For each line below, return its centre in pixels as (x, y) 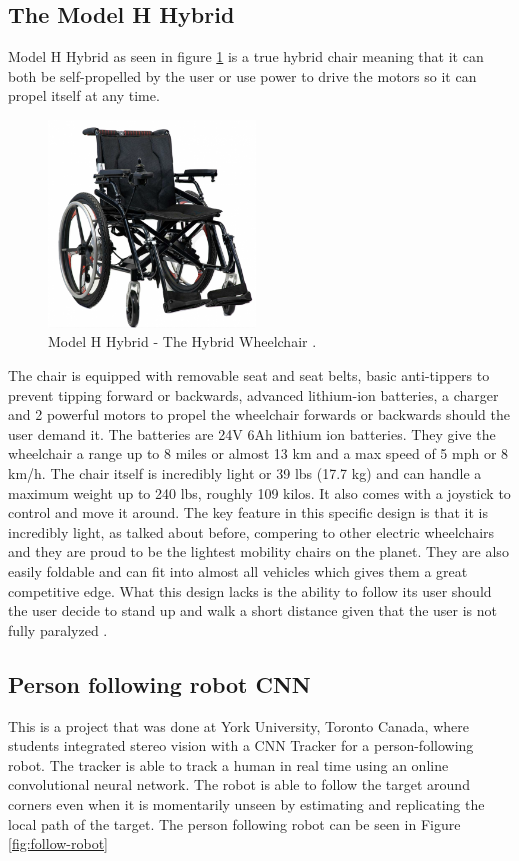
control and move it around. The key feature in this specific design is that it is (248, 512)
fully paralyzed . (58, 629)
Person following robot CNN (159, 683)
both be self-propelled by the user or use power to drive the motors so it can (242, 75)
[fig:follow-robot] (58, 843)
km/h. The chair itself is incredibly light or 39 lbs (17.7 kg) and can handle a (245, 473)
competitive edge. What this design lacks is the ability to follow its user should (250, 590)
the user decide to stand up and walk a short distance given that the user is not (253, 610)
